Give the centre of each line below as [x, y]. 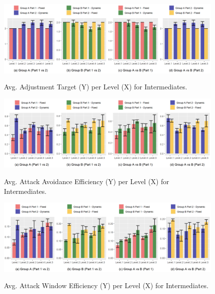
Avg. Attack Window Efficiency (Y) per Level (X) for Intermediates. [106, 285]
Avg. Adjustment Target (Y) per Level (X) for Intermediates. [96, 87]
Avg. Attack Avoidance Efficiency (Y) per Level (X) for [87, 181]
